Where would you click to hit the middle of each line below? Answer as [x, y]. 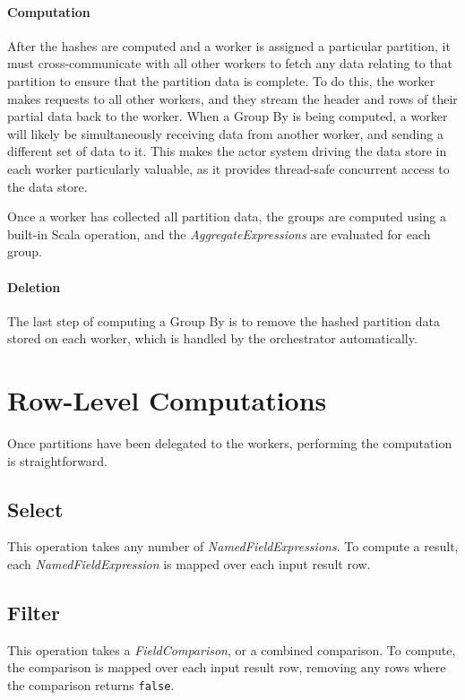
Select [35, 509]
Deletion [34, 286]
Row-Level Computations [167, 400]
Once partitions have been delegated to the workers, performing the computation [230, 443]
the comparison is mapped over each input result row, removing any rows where [227, 667]
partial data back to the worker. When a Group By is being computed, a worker [228, 116]
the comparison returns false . [91, 685]
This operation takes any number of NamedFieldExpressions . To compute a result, [233, 546]
